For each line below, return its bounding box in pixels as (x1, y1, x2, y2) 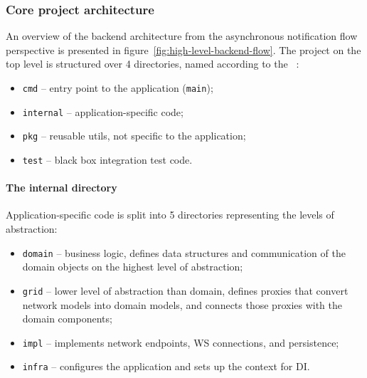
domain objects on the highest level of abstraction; (22, 259, 243, 274)
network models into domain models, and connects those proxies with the (22, 297, 343, 312)
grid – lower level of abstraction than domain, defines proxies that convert (22, 283, 349, 298)
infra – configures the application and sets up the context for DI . (22, 359, 310, 374)
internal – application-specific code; (22, 104, 183, 119)
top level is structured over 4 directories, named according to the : (6, 56, 299, 71)
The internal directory (6, 180, 117, 195)
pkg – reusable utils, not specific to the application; (22, 128, 246, 143)
